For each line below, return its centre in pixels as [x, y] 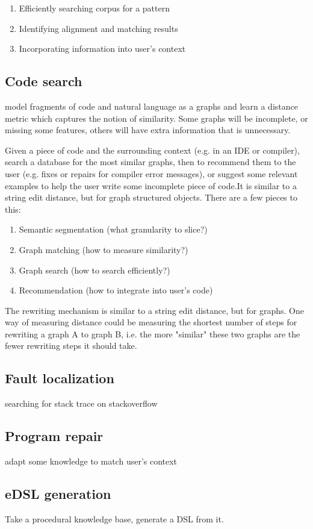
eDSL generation [58, 494]
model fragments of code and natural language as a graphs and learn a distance [151, 106]
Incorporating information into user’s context [102, 49]
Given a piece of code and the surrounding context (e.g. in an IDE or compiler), [152, 150]
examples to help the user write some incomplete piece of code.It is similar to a [151, 185]
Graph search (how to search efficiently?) [95, 270]
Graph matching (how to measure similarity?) [104, 249]
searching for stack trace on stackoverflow [81, 403]
